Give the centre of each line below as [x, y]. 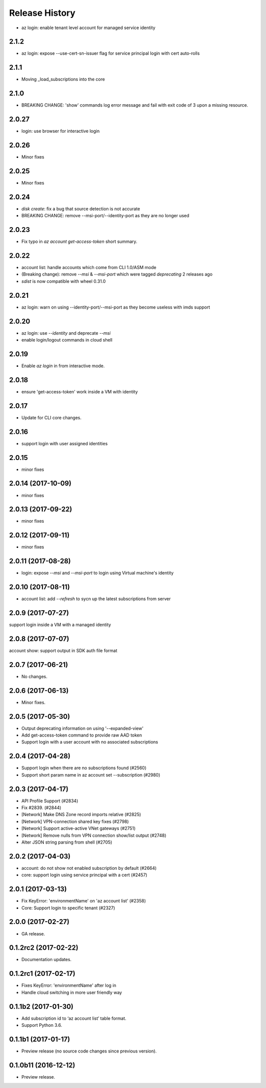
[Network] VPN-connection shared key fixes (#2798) [75, 821]
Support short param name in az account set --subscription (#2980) [91, 775]
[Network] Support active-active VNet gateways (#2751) [79, 828]
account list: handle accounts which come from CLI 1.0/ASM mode [89, 268]
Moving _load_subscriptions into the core [63, 79]
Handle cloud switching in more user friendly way [72, 992]
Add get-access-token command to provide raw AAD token [82, 735]
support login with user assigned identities [65, 443]
